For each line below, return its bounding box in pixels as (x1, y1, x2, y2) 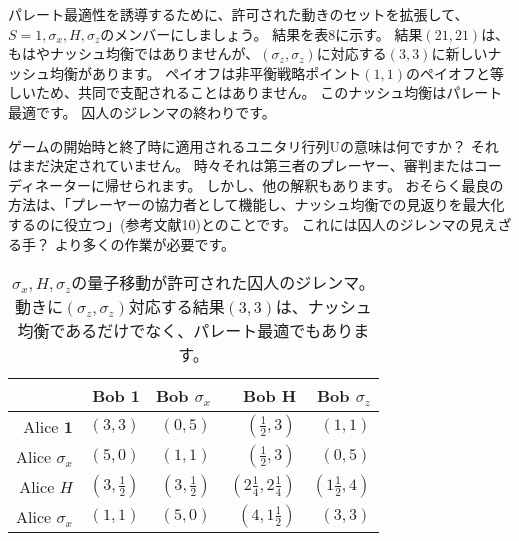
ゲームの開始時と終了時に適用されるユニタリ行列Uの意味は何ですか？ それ (8, 135, 499, 156)
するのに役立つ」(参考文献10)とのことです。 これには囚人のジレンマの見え (8, 213, 498, 234)
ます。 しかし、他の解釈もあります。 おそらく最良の (161, 174, 504, 195)
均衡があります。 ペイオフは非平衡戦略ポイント (49, 62, 362, 83)
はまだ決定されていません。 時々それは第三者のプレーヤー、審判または (8, 155, 474, 176)
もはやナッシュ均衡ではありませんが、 (8, 43, 260, 64)
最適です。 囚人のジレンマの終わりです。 (8, 101, 276, 122)
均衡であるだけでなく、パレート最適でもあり (17, 319, 354, 343)
